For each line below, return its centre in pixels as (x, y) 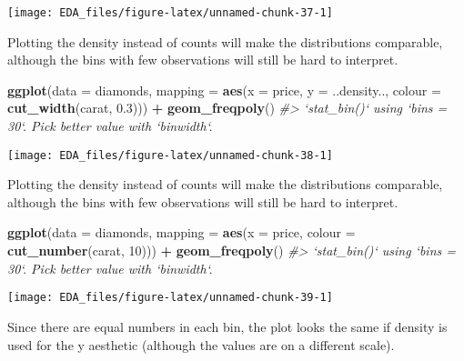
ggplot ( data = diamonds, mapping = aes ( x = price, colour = (182, 232)
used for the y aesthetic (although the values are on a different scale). (201, 344)
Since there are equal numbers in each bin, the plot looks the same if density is (227, 326)
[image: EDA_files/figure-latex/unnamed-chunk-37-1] (170, 13)
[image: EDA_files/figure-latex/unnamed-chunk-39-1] (170, 298)
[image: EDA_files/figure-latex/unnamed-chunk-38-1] (170, 155)
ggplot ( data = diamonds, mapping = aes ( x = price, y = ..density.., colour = (224, 90)
